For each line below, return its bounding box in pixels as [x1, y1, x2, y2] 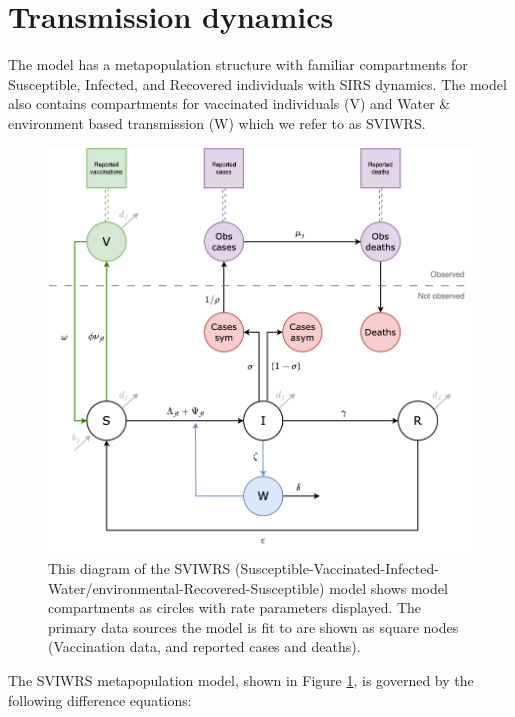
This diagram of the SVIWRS [48, 557, 231, 578]
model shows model [329, 577, 448, 598]
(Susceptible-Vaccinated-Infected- [234, 557, 439, 578]
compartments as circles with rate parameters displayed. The [48, 597, 422, 618]
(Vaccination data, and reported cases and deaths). [48, 636, 361, 657]
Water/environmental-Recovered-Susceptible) [48, 577, 325, 598]
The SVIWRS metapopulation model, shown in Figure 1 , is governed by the [8, 669, 474, 690]
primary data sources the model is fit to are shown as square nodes [48, 616, 459, 637]
